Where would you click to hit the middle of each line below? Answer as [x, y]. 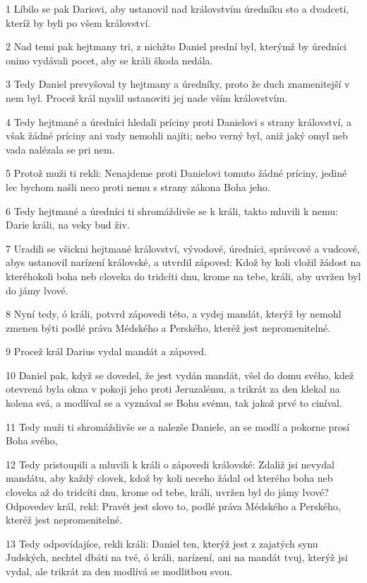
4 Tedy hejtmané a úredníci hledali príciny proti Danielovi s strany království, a [179, 121]
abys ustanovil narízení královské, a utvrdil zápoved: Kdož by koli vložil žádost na [183, 262]
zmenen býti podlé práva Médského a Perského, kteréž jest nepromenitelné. [168, 327]
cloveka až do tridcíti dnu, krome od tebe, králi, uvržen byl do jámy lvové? [167, 492]
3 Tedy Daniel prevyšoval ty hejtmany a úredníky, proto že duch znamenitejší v [178, 84]
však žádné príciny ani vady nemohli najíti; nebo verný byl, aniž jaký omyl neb [177, 135]
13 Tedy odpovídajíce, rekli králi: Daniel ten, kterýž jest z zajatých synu [162, 543]
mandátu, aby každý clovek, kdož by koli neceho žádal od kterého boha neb [169, 478]
